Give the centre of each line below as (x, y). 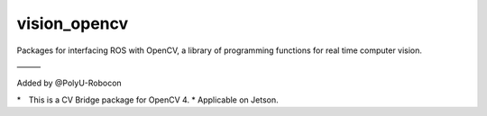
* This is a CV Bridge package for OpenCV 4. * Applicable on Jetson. (147, 100)
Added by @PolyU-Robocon (69, 83)
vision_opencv (73, 23)
